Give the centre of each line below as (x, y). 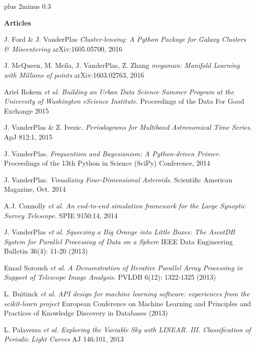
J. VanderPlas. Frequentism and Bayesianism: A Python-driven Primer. (112, 153)
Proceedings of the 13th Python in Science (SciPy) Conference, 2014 (107, 163)
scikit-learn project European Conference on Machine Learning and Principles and (128, 303)
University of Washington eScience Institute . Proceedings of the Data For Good (124, 101)
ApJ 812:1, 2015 (28, 136)
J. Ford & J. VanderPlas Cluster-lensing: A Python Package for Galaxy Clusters (125, 39)
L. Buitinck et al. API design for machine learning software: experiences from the (127, 294)
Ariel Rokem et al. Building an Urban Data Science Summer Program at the (119, 91)
